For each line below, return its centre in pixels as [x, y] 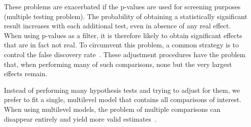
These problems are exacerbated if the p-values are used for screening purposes [122, 6]
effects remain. [26, 74]
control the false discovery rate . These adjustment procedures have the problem [125, 54]
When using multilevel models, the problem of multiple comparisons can [112, 109]
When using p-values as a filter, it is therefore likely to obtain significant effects [123, 35]
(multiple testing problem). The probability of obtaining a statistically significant [126, 16]
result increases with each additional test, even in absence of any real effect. [117, 26]
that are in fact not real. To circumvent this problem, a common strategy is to [121, 45]
